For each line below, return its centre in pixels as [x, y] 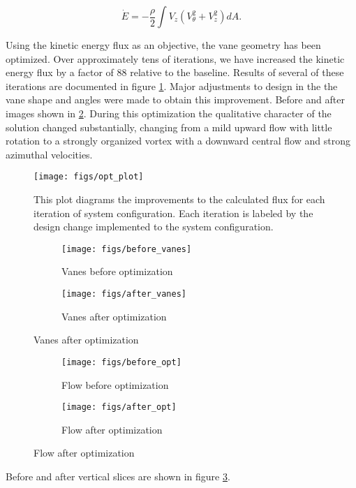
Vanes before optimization [117, 271]
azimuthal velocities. [49, 154]
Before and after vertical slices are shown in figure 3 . [118, 476]
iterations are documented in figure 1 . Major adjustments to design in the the [172, 86]
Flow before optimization [115, 384]
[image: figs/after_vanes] [124, 294]
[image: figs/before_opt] [121, 362]
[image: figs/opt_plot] [89, 177]
